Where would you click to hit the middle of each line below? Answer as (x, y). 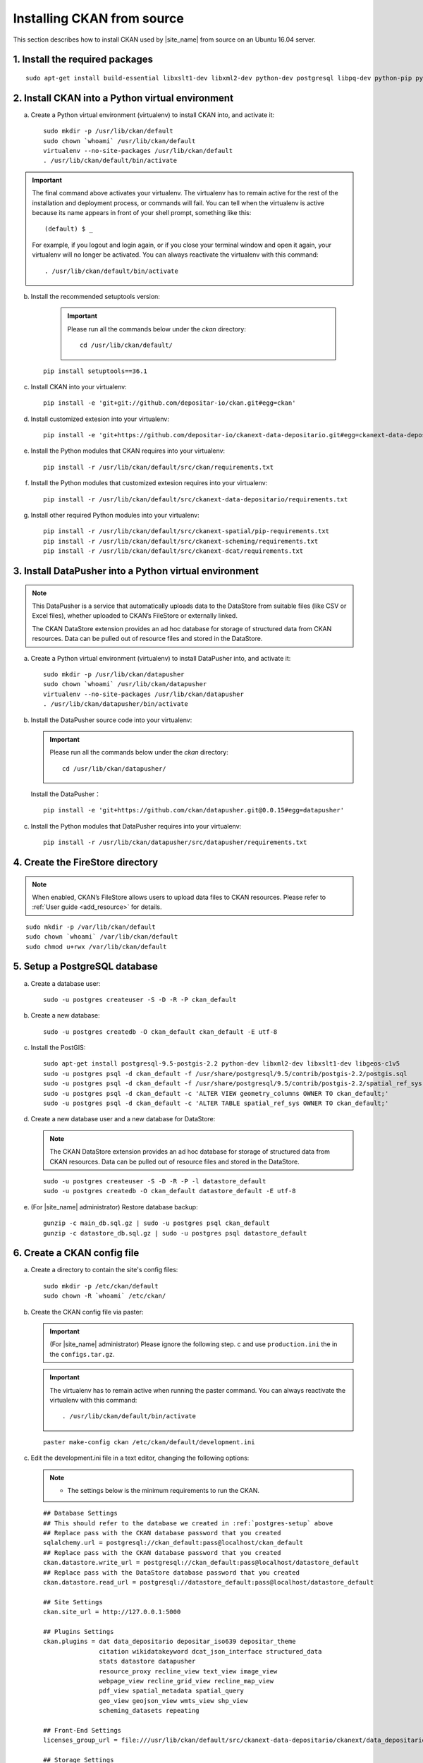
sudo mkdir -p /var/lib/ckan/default (91, 927)
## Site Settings (73, 1602)
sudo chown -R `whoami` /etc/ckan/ (105, 1296)
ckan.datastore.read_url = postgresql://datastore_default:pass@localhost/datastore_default (209, 1582)
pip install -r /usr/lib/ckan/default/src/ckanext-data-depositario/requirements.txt (196, 499)
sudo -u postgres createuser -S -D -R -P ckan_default (140, 999)
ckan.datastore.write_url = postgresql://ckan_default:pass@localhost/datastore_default (201, 1563)
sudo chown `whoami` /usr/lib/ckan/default (119, 141)
